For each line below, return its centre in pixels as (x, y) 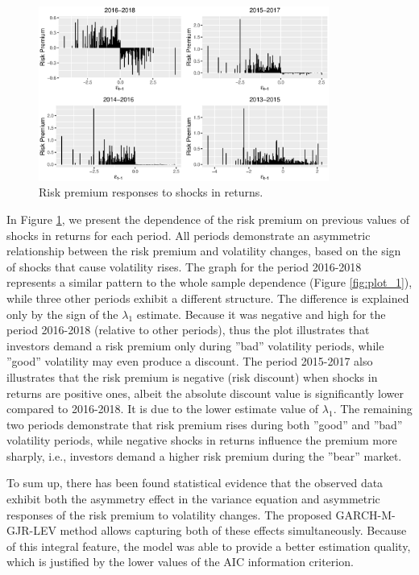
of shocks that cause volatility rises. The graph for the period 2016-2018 (184, 266)
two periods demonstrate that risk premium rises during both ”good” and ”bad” (205, 424)
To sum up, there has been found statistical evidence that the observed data (195, 483)
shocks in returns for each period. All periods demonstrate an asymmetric (189, 235)
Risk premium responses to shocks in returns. (151, 192)
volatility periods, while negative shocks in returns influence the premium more (202, 440)
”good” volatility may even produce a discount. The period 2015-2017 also (190, 361)
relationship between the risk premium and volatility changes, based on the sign (204, 251)
